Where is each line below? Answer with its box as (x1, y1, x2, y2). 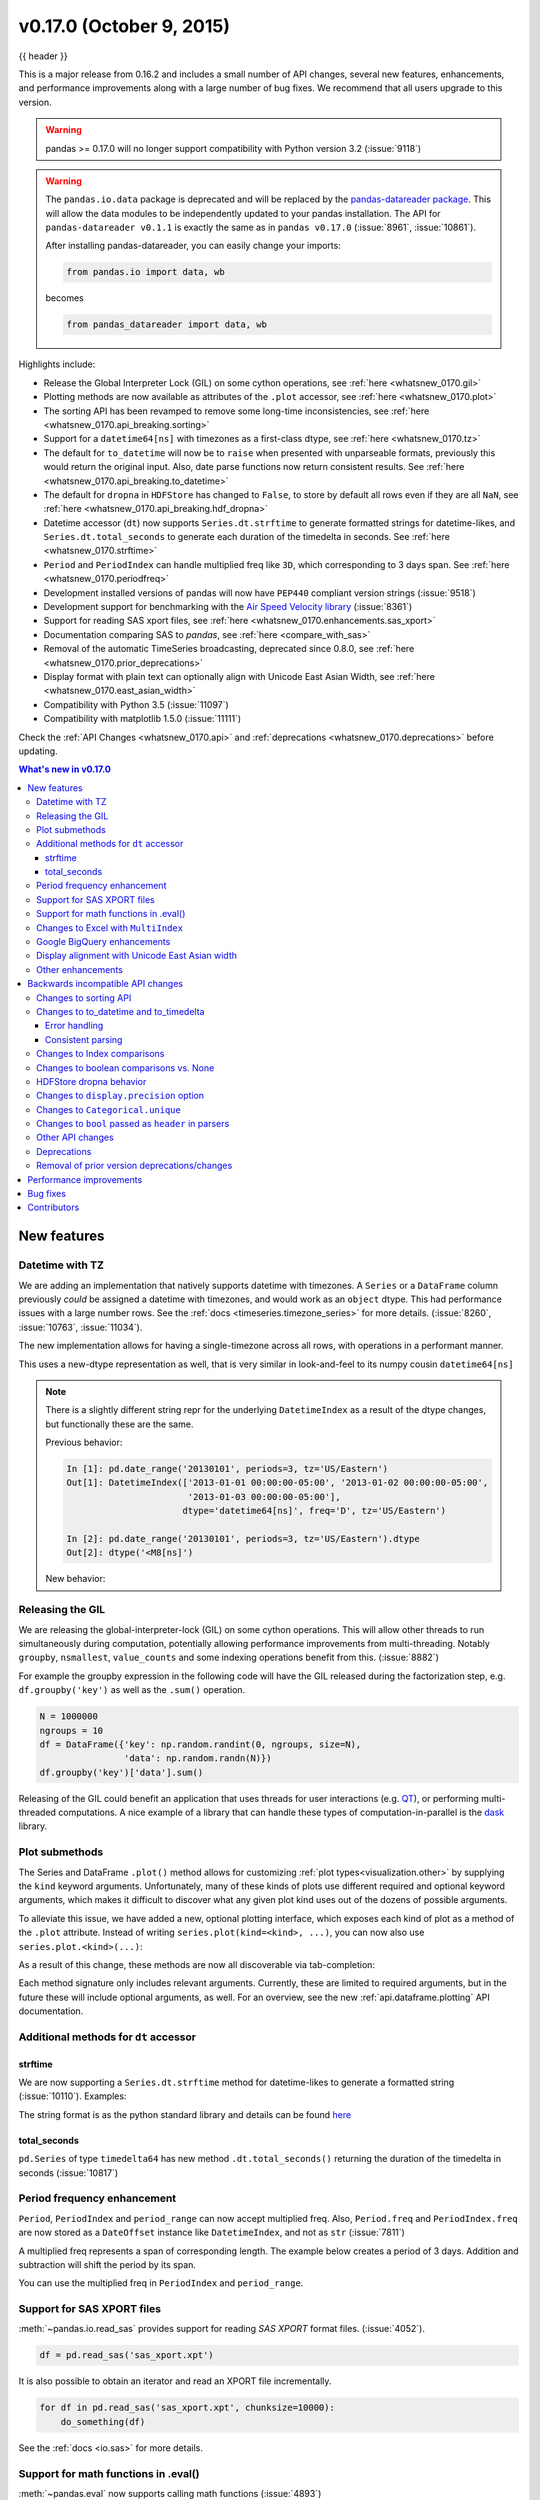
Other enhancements (36, 963, 124, 975)
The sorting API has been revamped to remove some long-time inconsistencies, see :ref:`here (43, 405, 430, 417)
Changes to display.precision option (36, 1090, 205, 1102)
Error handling (45, 1020, 104, 1032)
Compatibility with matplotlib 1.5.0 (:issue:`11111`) (43, 713, 242, 725)
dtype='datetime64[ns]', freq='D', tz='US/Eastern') (182, 1505, 447, 1517)
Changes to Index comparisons (36, 1048, 165, 1060)
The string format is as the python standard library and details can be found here (18, 2108, 352, 2120)
